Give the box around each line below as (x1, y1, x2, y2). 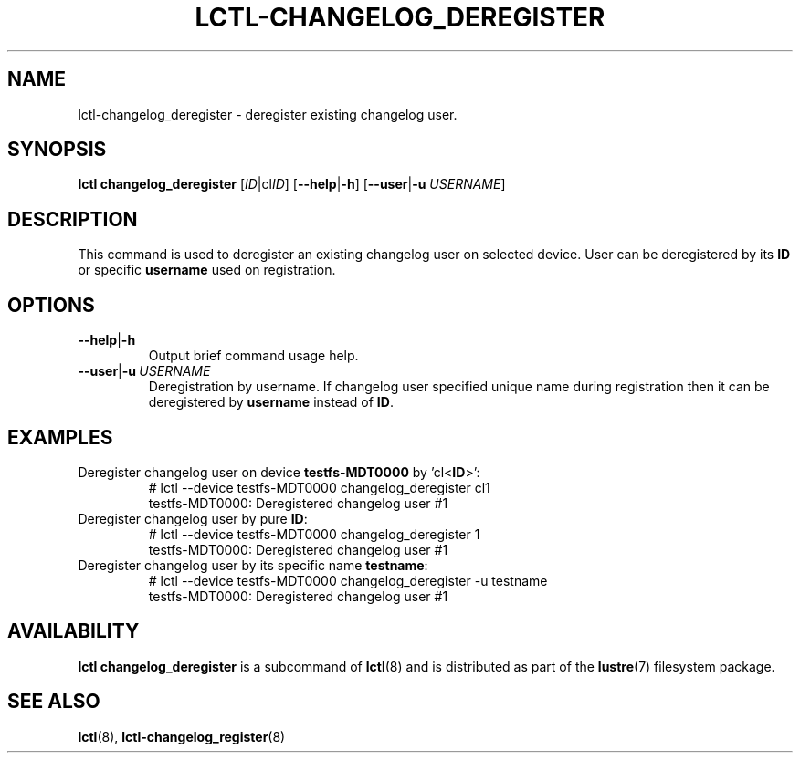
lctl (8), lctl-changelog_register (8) (78, 728, 286, 744)
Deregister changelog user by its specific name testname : (78, 557, 428, 573)
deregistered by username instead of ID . (148, 394, 394, 411)
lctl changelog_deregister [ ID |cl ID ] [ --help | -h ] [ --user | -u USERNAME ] (78, 176, 506, 193)
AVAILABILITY (7, 619, 140, 643)
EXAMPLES (7, 425, 113, 449)
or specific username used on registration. (78, 262, 336, 278)
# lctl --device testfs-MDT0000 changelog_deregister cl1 (148, 479, 490, 495)
